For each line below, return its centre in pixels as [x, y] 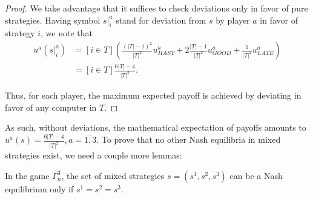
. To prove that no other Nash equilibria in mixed [189, 139]
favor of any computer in [51, 107]
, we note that [67, 33]
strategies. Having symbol [53, 20]
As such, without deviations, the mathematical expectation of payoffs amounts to [156, 127]
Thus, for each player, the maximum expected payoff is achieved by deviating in [153, 95]
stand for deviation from [161, 20]
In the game [27, 175]
